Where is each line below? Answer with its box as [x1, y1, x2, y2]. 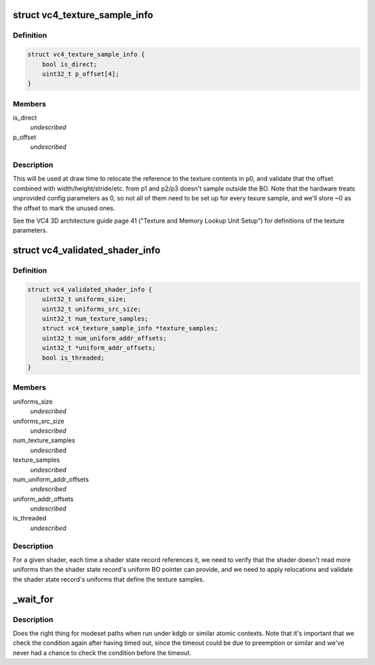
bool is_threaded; [42, 353, 105, 362]
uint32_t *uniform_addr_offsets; [42, 344, 156, 352]
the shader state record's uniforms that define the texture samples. [12, 575, 205, 584]
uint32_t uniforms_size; [42, 296, 127, 303]
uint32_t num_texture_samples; [42, 315, 149, 323]
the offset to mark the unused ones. [12, 204, 116, 212]
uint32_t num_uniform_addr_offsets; [42, 334, 167, 342]
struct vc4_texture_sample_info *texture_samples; [42, 324, 218, 332]
